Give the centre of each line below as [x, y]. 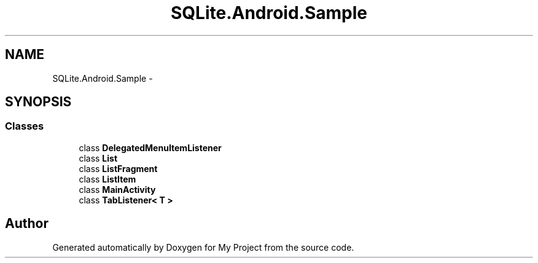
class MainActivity [117, 189]
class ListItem [107, 179]
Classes [25, 126]
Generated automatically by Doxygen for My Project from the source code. [203, 247]
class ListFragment [118, 168]
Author [27, 224]
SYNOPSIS [38, 102]
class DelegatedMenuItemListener [150, 147]
